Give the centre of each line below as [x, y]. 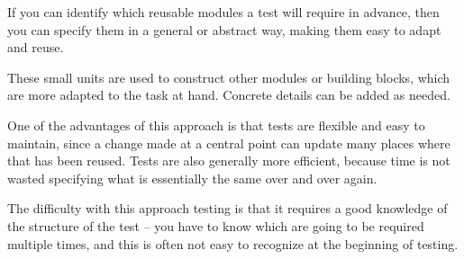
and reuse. [36, 47]
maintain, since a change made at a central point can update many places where [229, 143]
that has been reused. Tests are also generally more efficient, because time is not [229, 161]
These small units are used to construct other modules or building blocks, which [229, 77]
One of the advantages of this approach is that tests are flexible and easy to [216, 125]
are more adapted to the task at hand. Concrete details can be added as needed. [229, 95]
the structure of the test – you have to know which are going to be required [216, 225]
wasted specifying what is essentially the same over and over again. [192, 178]
